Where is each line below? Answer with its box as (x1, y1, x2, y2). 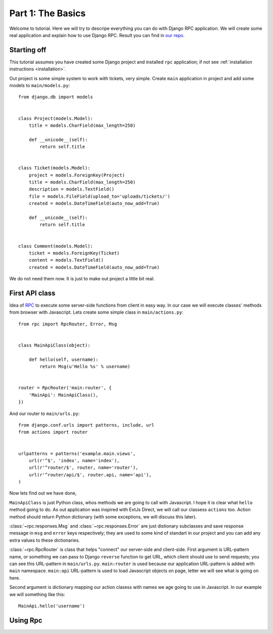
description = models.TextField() (28, 187, 115, 192)
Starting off (9, 46, 47, 54)
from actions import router (18, 429, 88, 435)
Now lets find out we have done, (9, 490, 77, 496)
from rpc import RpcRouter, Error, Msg (18, 321, 117, 327)
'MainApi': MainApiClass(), (28, 392, 99, 398)
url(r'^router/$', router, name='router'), (28, 465, 139, 471)
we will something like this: (9, 591, 66, 598)
